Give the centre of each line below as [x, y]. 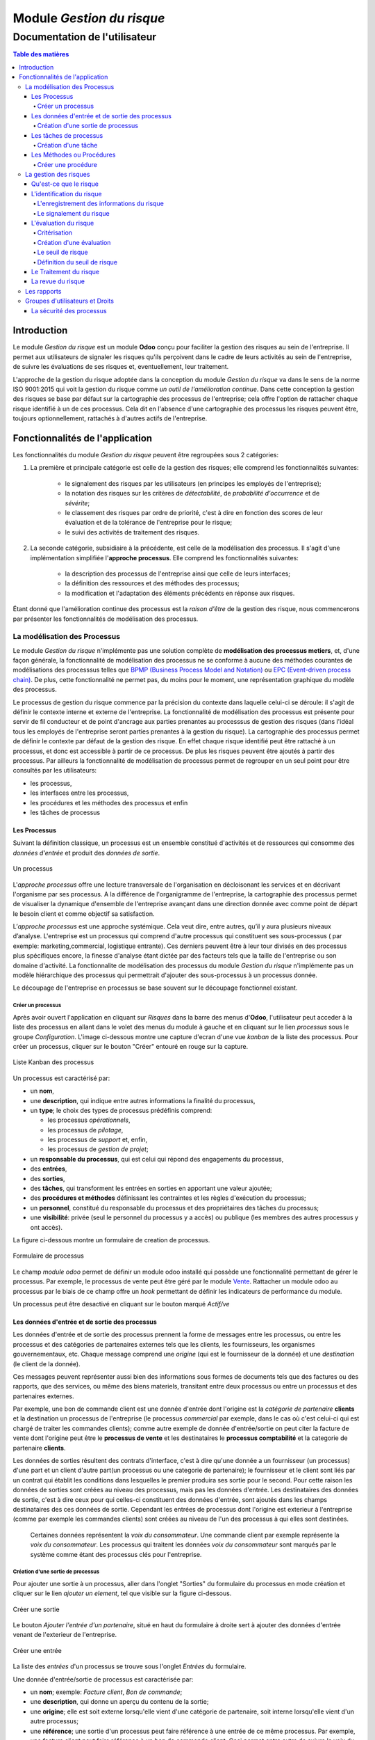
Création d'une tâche [67, 145]
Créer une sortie [36, 1609]
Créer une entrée [37, 1650]
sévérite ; [77, 503]
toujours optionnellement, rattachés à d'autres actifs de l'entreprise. [110, 418]
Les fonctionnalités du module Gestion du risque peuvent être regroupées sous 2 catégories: [146, 455]
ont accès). [46, 1227]
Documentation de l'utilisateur [84, 37]
